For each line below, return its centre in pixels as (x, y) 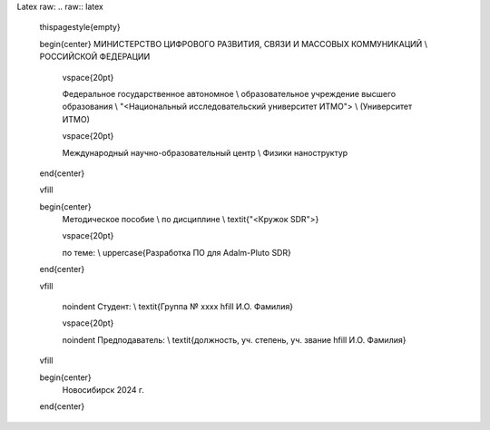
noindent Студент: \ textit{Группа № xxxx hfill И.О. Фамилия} (178, 307)
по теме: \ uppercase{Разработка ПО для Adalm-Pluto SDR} (177, 252)
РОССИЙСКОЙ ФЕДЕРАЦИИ (95, 57)
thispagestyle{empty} (80, 27)
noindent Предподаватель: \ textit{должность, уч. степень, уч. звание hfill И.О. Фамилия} (234, 339)
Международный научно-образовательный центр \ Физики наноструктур (205, 152)
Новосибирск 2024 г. (103, 389)
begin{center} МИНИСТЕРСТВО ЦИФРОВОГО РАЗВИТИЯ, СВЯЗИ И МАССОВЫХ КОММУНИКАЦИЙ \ (234, 44)
